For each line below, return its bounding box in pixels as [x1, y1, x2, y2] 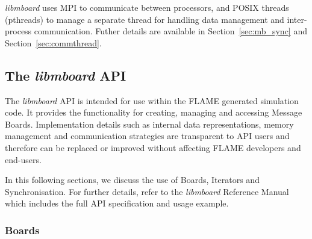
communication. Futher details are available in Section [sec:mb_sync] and [34, 25, 307, 37]
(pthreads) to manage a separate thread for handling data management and [5, 13, 284, 25]
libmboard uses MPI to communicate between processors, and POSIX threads [5, 1, 289, 13]
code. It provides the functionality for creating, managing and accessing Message [5, 106, 302, 119]
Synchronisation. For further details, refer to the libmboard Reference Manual [5, 185, 289, 197]
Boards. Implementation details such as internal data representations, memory [5, 117, 294, 130]
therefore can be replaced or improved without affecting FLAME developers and [5, 141, 301, 154]
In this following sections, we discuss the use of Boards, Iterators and [5, 173, 260, 186]
